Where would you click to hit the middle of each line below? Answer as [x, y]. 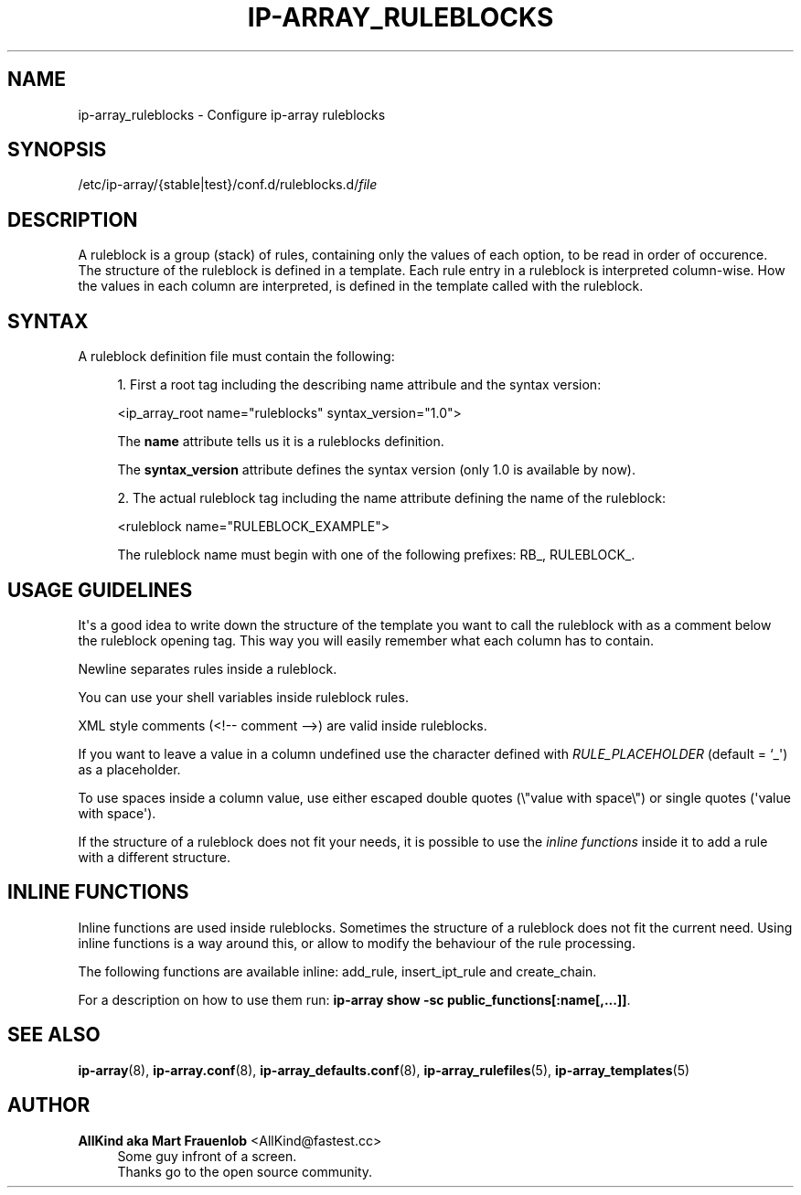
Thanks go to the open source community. [245, 1171]
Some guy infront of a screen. [207, 1156]
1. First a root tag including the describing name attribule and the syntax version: [359, 385]
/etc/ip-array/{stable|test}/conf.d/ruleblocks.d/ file [228, 185]
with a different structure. [154, 857]
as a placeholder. [129, 769]
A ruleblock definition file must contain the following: [236, 357]
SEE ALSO [54, 1035]
